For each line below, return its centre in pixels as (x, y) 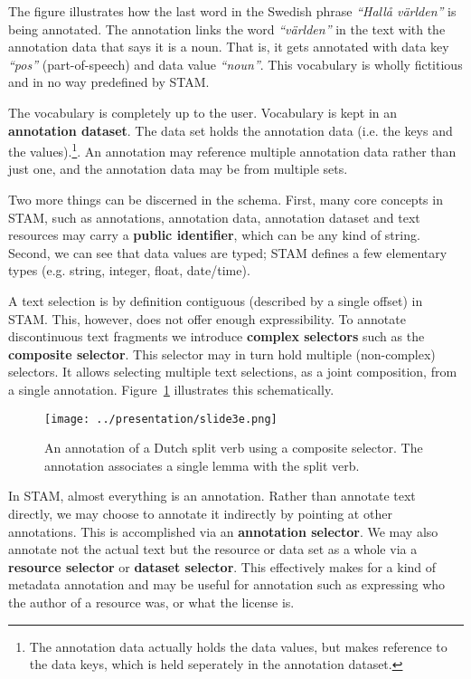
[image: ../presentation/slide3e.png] (161, 419)
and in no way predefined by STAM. (109, 82)
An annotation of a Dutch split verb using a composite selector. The (234, 448)
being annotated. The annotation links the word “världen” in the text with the (227, 29)
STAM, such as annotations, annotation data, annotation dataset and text (214, 217)
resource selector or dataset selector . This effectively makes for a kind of (222, 566)
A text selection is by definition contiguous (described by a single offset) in (216, 300)
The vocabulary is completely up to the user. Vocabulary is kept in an (203, 112)
